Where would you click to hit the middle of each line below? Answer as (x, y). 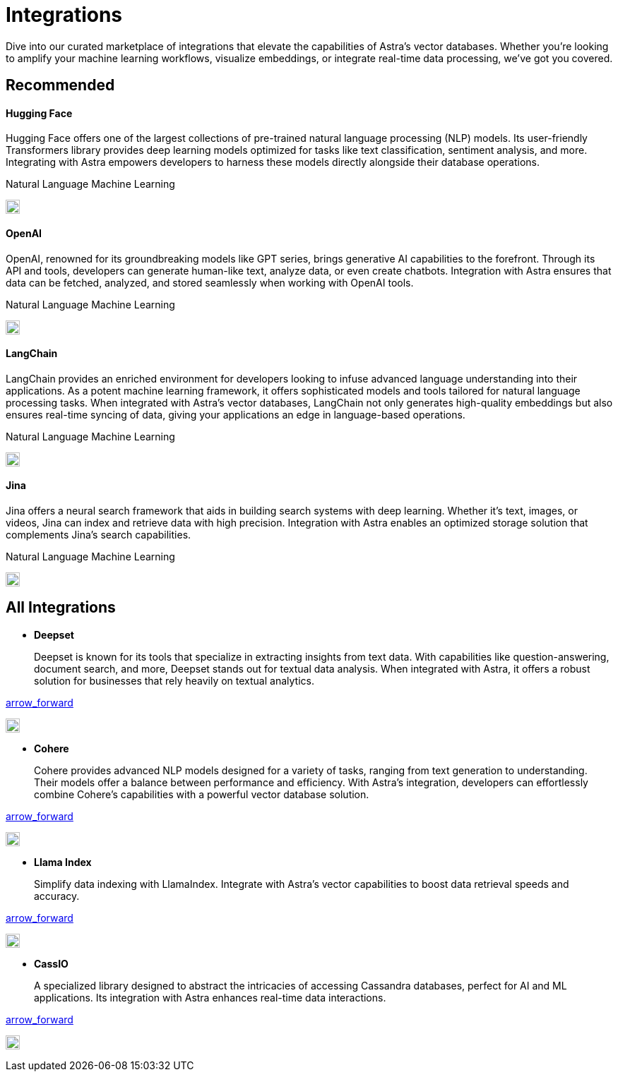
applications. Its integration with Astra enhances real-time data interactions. (210, 997)
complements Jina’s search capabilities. (99, 535)
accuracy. (57, 896)
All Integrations (61, 608)
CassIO (51, 963)
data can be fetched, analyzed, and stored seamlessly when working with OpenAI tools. (210, 282)
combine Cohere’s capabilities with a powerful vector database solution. (202, 794)
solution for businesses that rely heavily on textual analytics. (174, 680)
